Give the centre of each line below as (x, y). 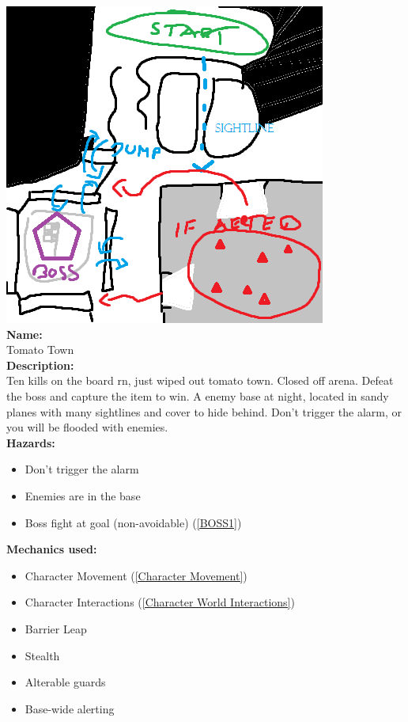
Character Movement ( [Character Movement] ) (136, 575)
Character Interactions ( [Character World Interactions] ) (160, 602)
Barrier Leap (56, 628)
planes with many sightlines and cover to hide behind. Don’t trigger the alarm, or (204, 411)
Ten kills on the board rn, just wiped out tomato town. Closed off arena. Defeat (200, 380)
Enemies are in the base (83, 495)
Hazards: (31, 442)
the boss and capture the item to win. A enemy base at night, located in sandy (198, 395)
